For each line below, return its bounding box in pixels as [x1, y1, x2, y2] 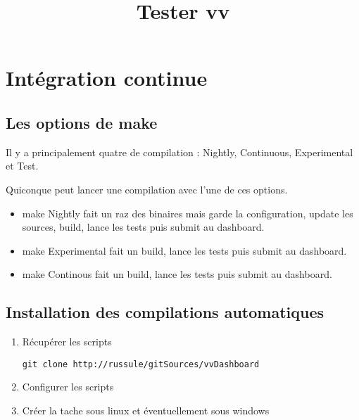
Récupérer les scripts [22, 334, 112, 349]
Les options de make [6, 111, 158, 133]
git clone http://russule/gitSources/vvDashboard [22, 359, 260, 369]
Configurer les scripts [22, 379, 114, 394]
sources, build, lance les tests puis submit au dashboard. [22, 219, 265, 234]
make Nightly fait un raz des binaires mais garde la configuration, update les [22, 205, 353, 220]
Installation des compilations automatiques [6, 301, 325, 323]
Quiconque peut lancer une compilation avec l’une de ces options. [6, 182, 288, 196]
